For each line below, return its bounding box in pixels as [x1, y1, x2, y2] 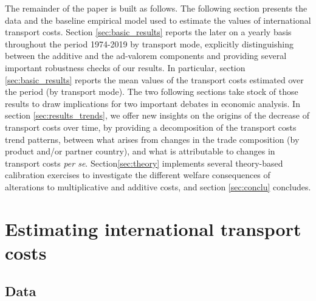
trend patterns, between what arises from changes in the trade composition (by [5, 133, 300, 145]
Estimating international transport [5, 216, 301, 241]
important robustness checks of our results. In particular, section [5, 61, 246, 74]
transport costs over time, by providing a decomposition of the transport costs [5, 120, 297, 133]
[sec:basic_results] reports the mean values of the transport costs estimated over [5, 73, 304, 86]
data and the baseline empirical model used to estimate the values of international [5, 13, 311, 26]
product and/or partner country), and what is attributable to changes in [5, 145, 275, 157]
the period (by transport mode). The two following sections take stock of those [5, 85, 298, 98]
